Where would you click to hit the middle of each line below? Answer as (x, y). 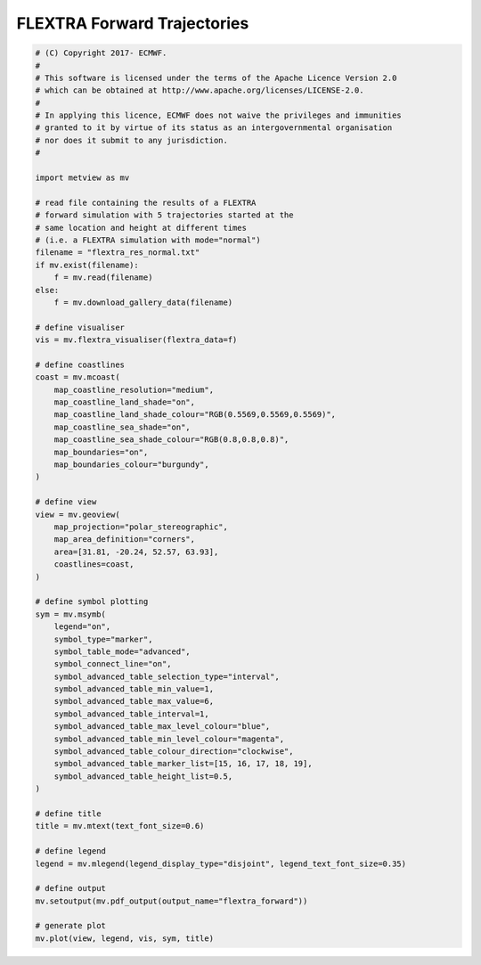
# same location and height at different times (141, 228)
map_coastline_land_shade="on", (125, 402)
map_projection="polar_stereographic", (141, 527)
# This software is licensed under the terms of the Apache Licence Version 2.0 (216, 78)
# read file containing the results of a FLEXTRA (146, 202)
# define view (66, 502)
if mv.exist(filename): (87, 265)
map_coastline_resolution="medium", (134, 389)
